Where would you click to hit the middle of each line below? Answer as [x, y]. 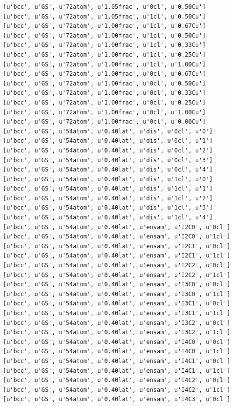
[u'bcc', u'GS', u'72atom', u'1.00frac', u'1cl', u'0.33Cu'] [105, 45]
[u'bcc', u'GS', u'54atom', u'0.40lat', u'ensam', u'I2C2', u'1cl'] [117, 275]
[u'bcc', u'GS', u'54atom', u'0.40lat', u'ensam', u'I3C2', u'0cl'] [117, 323]
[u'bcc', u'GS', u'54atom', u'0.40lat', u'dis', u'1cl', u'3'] [108, 208]
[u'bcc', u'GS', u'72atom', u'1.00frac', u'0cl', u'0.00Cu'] [105, 122]
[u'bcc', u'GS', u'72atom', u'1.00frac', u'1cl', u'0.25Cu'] [105, 54]
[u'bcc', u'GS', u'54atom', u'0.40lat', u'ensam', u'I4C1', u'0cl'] [117, 361]
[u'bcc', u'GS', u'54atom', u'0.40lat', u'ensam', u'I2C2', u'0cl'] [117, 266]
